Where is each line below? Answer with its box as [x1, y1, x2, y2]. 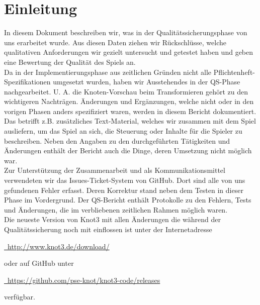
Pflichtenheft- [213, 66, 255, 77]
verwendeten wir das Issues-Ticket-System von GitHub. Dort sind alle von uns [4, 175, 245, 185]
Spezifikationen [4, 76, 51, 87]
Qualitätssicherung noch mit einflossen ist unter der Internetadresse [4, 224, 212, 234]
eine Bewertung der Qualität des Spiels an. [4, 56, 136, 67]
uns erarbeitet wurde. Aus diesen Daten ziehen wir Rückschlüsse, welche [4, 37, 226, 47]
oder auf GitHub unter [4, 258, 74, 268]
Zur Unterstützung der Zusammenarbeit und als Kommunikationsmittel [4, 165, 225, 175]
